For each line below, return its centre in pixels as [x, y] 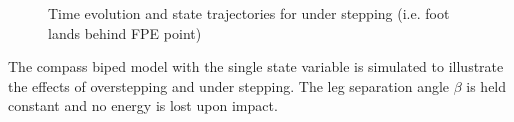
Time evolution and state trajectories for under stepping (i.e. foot [249, 13]
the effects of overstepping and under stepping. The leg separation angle [229, 85]
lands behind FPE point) [125, 32]
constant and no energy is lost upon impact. [143, 105]
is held [486, 85]
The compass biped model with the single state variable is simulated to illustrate [256, 66]
